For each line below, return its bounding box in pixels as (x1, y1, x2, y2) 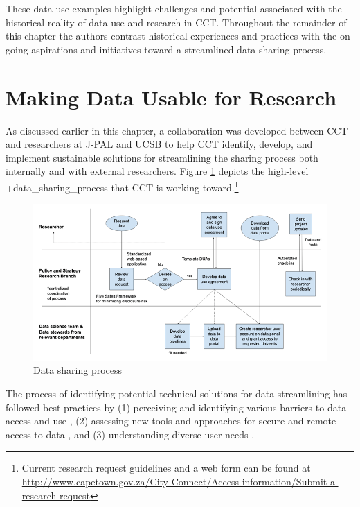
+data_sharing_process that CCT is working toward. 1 (6, 178, 239, 194)
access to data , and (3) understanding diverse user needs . (6, 427, 255, 441)
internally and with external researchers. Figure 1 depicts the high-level (6, 164, 309, 178)
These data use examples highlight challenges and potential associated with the (6, 1, 342, 15)
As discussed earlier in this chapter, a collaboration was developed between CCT (6, 123, 348, 137)
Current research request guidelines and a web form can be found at (21, 461, 311, 475)
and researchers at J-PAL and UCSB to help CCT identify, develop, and (6, 137, 313, 151)
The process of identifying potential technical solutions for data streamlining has (6, 386, 348, 401)
